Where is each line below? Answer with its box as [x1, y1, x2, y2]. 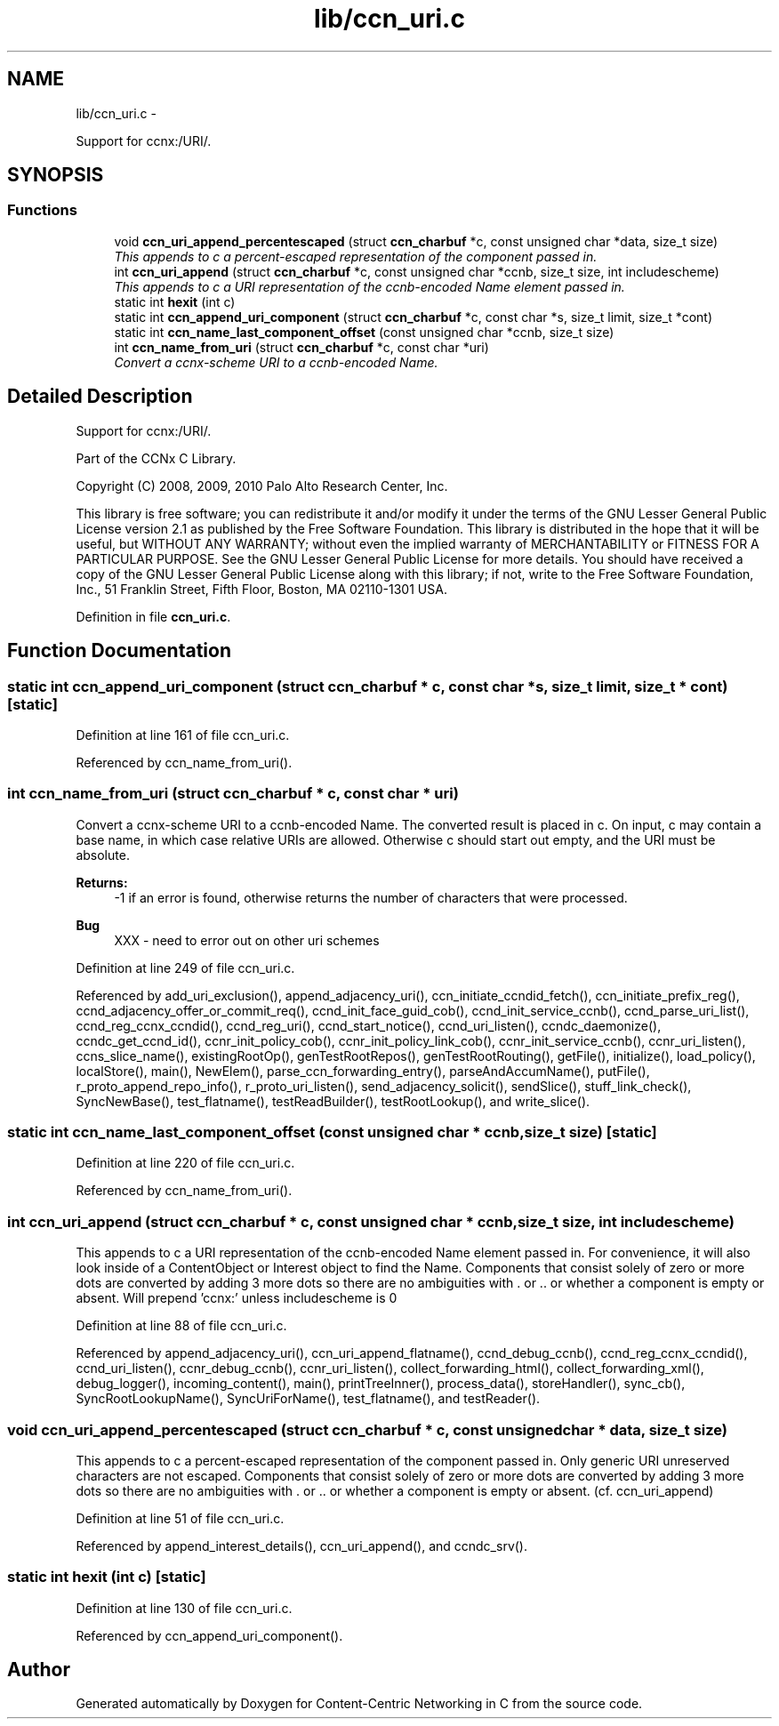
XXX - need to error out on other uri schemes [114, 932, 380, 948]
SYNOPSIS [7, 164, 104, 187]
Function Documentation [7, 639, 231, 662]
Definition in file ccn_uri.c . [76, 608, 231, 624]
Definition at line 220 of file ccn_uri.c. [76, 1155, 295, 1171]
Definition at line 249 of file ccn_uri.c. [76, 959, 295, 975]
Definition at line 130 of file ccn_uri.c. [76, 1600, 293, 1616]
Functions [7, 201, 77, 220]
